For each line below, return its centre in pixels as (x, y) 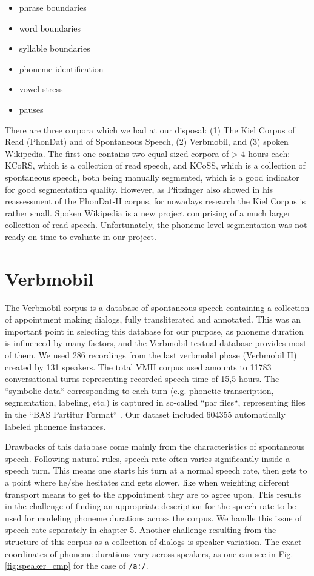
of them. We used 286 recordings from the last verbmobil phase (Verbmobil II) (151, 355)
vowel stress (41, 89)
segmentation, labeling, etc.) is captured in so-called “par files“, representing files (155, 402)
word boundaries (50, 28)
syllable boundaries (55, 48)
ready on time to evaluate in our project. (81, 236)
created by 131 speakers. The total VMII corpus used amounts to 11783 (138, 367)
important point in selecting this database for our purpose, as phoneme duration (154, 331)
